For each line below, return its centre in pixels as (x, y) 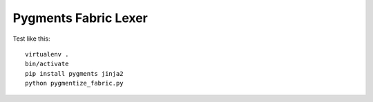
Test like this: (31, 39)
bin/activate (47, 64)
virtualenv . (47, 54)
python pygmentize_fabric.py (74, 83)
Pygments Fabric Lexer (80, 18)
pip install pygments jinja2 (74, 73)
